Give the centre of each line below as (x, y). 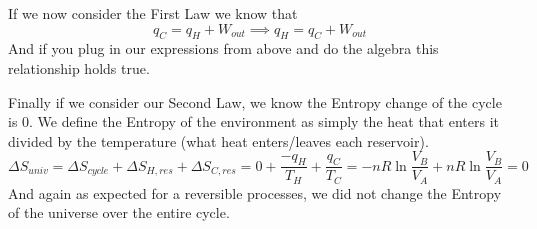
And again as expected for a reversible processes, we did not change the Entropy (255, 192)
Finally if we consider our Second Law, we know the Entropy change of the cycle (255, 101)
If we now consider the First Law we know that (153, 13)
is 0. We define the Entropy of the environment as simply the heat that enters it (253, 121)
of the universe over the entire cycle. (119, 212)
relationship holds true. (79, 67)
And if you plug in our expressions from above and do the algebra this (223, 48)
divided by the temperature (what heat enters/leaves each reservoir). (218, 140)
